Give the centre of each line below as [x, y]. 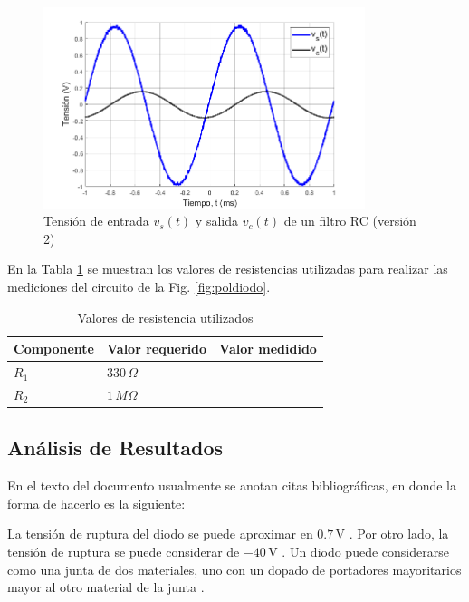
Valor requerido [157, 349]
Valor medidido [268, 349]
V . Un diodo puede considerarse [359, 551]
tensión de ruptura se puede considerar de [124, 551]
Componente [54, 349]
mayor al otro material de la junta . [106, 587]
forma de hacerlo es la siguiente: [96, 503]
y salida [216, 221]
